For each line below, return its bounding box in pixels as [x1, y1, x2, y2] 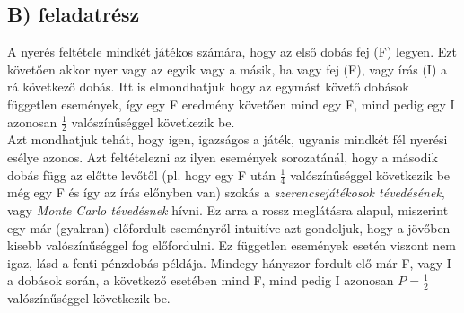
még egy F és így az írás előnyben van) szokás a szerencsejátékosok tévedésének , [7, 183, 445, 202]
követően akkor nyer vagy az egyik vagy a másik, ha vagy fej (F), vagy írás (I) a [7, 59, 448, 78]
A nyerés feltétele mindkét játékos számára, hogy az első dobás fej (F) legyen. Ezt [7, 42, 457, 61]
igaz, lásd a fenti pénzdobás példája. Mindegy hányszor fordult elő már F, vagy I [7, 253, 451, 272]
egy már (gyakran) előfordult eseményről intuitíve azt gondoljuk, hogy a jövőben [7, 218, 451, 237]
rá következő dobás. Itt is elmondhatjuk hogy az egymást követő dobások [7, 77, 409, 96]
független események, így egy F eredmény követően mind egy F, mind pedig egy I [7, 94, 455, 113]
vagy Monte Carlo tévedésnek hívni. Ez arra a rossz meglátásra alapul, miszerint [7, 201, 449, 220]
